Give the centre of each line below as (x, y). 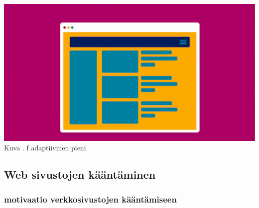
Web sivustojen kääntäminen (80, 174)
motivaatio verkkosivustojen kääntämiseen (90, 199)
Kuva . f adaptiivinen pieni (45, 148)
